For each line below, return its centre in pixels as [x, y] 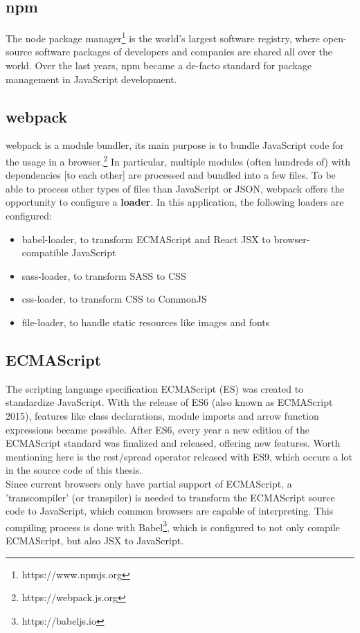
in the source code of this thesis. [74, 470]
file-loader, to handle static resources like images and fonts [146, 322]
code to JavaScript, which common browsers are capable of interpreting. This [170, 511]
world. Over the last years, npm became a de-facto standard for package [159, 65]
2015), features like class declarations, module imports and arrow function [162, 416]
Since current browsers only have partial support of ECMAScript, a [149, 483]
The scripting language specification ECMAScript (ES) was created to [155, 388]
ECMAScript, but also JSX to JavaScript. [95, 541]
